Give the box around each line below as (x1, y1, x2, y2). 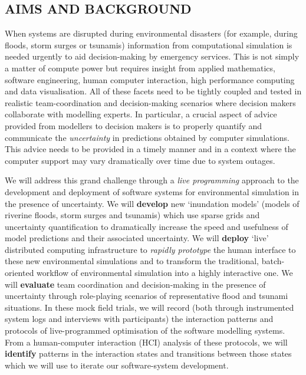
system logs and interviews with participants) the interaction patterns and (5, 312, 274, 325)
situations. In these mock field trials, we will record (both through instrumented (5, 301, 294, 313)
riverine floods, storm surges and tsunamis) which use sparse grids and (5, 209, 260, 221)
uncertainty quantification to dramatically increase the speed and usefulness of (5, 220, 288, 232)
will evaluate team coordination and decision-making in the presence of (5, 278, 266, 290)
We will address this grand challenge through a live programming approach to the (5, 174, 299, 186)
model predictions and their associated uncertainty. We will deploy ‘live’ (5, 232, 269, 244)
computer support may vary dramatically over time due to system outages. (5, 154, 275, 166)
